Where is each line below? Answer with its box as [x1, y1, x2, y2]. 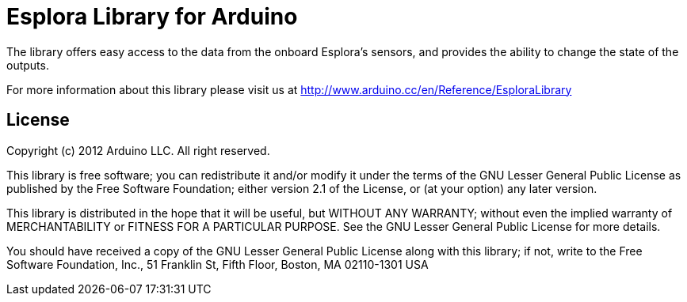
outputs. [6, 58, 49, 72]
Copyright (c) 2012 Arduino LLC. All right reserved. [6, 143, 270, 157]
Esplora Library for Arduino [6, 3, 298, 30]
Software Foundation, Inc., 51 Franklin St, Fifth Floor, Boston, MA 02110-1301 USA [6, 257, 429, 271]
